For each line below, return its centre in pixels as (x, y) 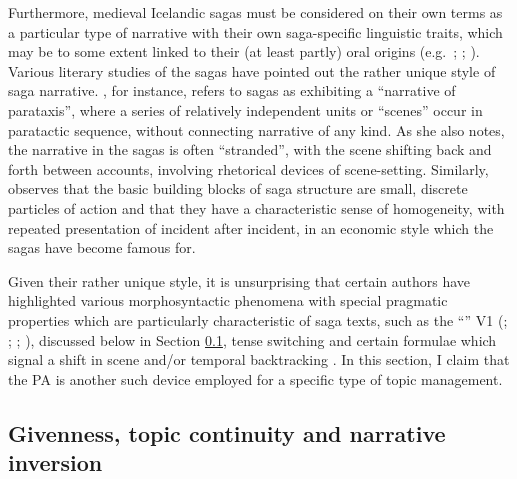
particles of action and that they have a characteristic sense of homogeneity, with (256, 207)
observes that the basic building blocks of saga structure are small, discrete (238, 188)
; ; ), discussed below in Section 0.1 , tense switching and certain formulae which (252, 339)
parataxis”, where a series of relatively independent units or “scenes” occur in (245, 109)
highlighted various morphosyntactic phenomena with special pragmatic (228, 300)
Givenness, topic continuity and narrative (227, 432)
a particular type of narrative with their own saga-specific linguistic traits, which (255, 31)
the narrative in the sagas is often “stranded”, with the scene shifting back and (250, 149)
